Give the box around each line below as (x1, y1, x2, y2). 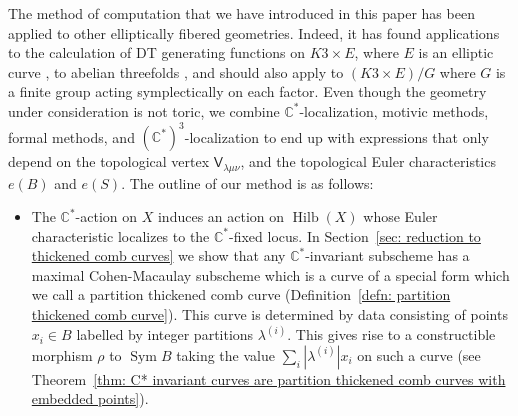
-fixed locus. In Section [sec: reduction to (229, 225, 481, 246)
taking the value (176, 344, 275, 365)
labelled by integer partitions (76, 324, 254, 345)
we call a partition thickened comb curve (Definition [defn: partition (31, 284, 451, 305)
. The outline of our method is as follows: (121, 172, 374, 193)
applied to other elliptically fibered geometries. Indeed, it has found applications (8, 22, 500, 43)
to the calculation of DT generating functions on (8, 42, 306, 63)
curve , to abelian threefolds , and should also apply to (8, 61, 344, 82)
